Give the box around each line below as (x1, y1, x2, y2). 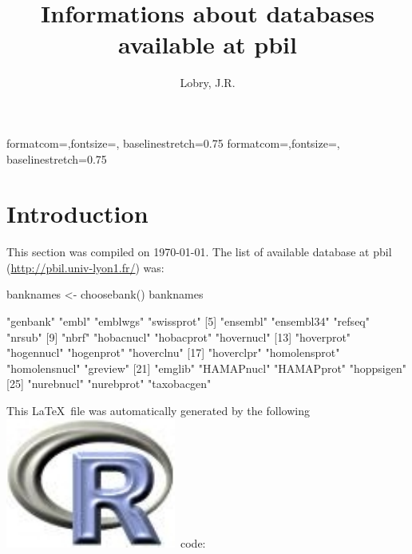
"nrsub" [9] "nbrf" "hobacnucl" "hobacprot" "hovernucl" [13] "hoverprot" (6, 328, 351, 345)
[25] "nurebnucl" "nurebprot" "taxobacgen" (6, 375, 212, 392)
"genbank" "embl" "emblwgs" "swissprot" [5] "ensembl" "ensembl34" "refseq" (6, 313, 370, 329)
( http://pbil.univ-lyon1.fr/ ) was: (6, 259, 164, 275)
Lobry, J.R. (180, 74, 236, 91)
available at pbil (118, 28, 297, 61)
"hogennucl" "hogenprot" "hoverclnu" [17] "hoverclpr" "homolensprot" (6, 344, 340, 361)
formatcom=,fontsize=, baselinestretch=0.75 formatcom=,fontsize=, (6, 134, 340, 151)
